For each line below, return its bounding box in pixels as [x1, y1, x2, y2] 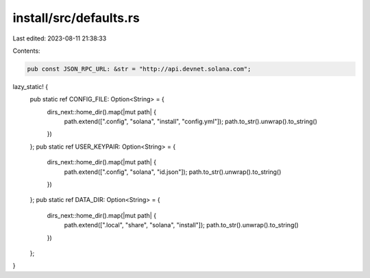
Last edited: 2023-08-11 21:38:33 [12, 34, 107, 42]
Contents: [12, 47, 40, 55]
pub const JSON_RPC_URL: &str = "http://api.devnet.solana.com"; [27, 65, 251, 73]
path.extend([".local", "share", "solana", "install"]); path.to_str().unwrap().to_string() [64, 221, 299, 229]
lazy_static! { [12, 82, 48, 90]
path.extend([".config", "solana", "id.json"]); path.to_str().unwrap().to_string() [64, 168, 282, 176]
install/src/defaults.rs [12, 10, 140, 25]
